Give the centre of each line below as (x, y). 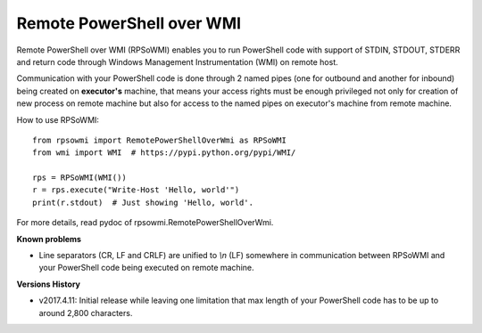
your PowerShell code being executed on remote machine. (146, 268)
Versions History (48, 284)
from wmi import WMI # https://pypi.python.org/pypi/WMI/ (164, 153)
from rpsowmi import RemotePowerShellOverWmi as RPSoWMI (160, 140)
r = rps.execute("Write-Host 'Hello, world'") (136, 190)
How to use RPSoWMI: (58, 119)
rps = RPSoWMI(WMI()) (79, 178)
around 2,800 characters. (86, 313)
